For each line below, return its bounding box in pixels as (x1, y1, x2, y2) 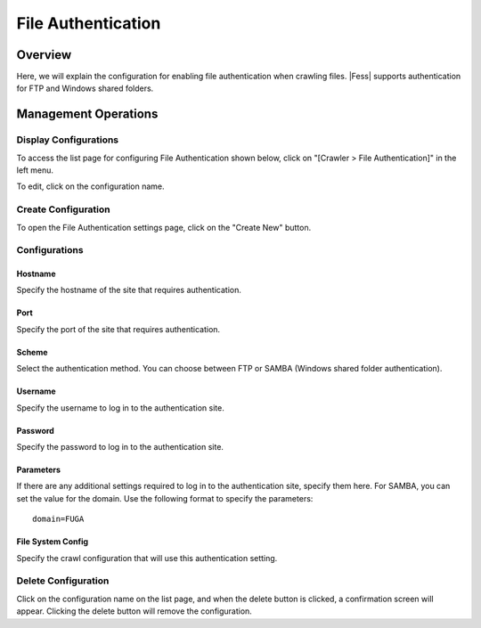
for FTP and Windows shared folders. (16, 83, 154, 94)
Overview (16, 47, 72, 62)
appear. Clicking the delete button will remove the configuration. (16, 606, 253, 616)
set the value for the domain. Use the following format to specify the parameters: (16, 493, 314, 503)
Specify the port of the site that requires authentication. (16, 323, 221, 334)
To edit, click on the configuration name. (16, 181, 165, 192)
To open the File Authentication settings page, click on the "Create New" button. (16, 222, 312, 232)
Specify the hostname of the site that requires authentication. (16, 285, 242, 296)
